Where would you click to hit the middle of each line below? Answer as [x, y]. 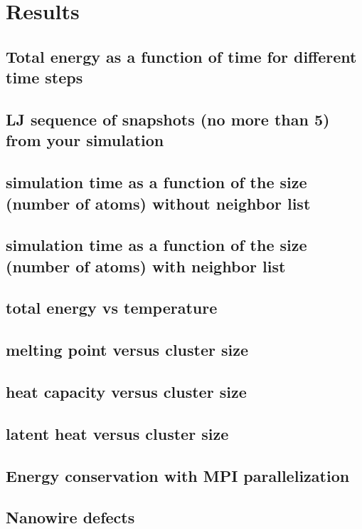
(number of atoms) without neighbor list [158, 203]
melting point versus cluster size [127, 350]
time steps [44, 77]
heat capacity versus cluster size [126, 392]
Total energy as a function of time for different [181, 56]
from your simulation [85, 140]
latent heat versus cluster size [117, 433]
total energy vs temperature [112, 308]
